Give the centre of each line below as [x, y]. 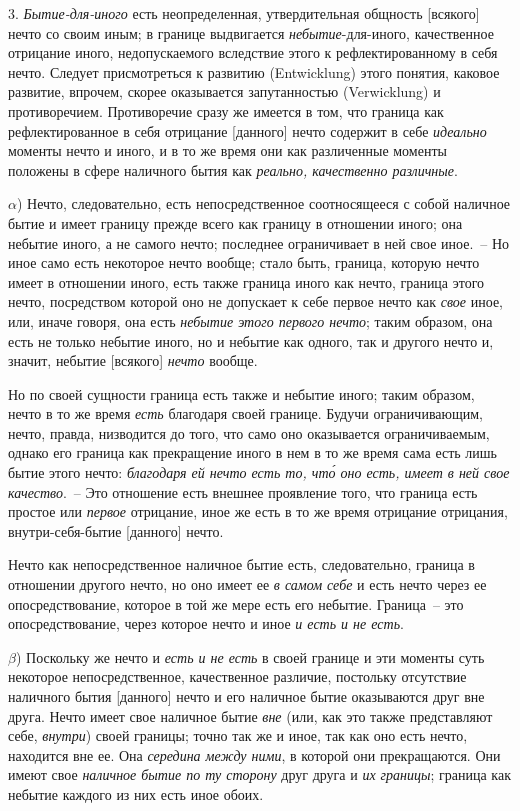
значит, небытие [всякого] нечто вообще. [133, 360]
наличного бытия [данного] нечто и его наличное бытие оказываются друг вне [246, 696]
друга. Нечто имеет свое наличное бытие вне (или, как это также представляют [250, 715]
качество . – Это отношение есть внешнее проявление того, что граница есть [243, 491]
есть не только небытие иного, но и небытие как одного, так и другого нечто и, [251, 340]
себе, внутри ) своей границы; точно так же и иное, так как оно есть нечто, [238, 735]
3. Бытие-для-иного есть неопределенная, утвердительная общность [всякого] [244, 13]
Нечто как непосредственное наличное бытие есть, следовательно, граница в [241, 564]
